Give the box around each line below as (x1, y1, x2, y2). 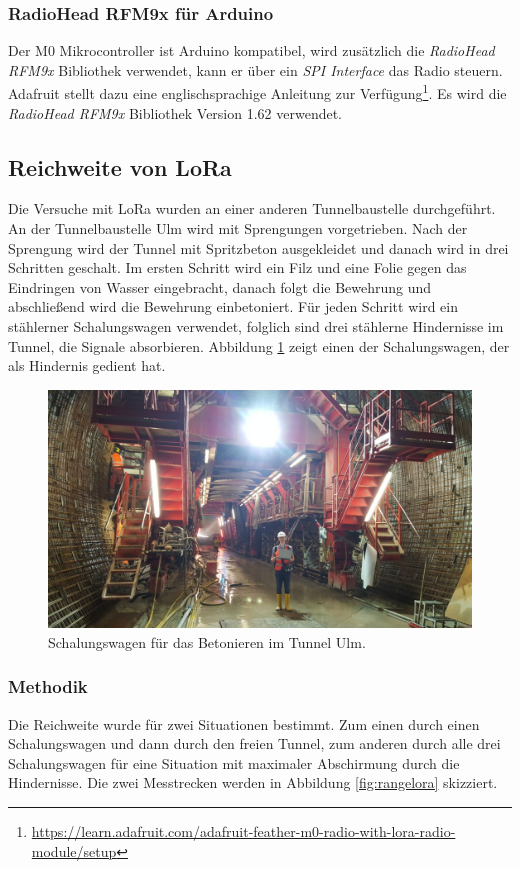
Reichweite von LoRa (8, 151, 232, 182)
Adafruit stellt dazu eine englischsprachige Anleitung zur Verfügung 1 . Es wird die (8, 80, 507, 104)
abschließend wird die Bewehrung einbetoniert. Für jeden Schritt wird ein (8, 296, 459, 317)
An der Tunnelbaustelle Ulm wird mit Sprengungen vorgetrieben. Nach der (8, 218, 468, 239)
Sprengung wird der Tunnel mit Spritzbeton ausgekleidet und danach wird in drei (8, 237, 509, 258)
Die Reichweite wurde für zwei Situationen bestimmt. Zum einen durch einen (8, 713, 480, 734)
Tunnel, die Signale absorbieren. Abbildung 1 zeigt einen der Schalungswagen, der (8, 335, 510, 356)
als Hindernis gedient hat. (8, 355, 166, 376)
